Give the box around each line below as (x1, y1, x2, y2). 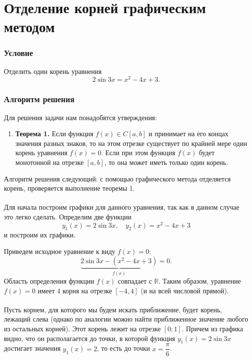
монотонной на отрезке (15, 157, 84, 167)
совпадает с (118, 276, 152, 286)
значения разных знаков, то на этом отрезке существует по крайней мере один (15, 138, 247, 148)
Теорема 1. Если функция (15, 128, 94, 139)
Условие (4, 47, 33, 59)
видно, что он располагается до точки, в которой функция (4, 333, 175, 343)
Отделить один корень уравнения (4, 66, 102, 76)
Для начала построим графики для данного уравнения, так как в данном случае (4, 202, 239, 212)
